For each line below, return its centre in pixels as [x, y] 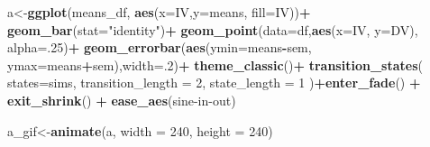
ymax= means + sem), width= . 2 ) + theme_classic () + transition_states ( [215, 64]
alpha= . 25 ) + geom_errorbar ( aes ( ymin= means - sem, [160, 47]
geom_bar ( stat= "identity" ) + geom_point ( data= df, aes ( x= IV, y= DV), [213, 29]
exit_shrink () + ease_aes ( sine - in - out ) [122, 100]
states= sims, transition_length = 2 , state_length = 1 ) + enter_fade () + [214, 83]
